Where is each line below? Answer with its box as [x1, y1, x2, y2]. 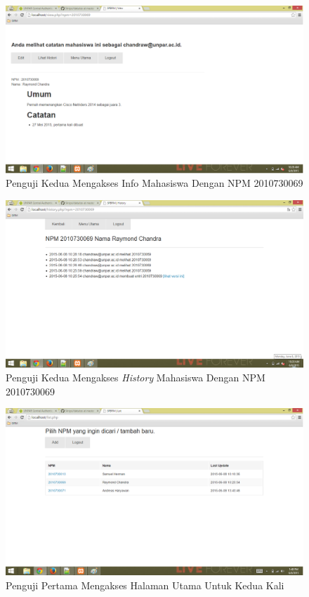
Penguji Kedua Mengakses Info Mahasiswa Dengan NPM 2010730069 [6, 176, 303, 190]
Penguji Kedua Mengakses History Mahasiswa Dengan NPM [6, 370, 265, 385]
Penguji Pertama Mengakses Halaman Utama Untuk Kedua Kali [6, 577, 284, 592]
